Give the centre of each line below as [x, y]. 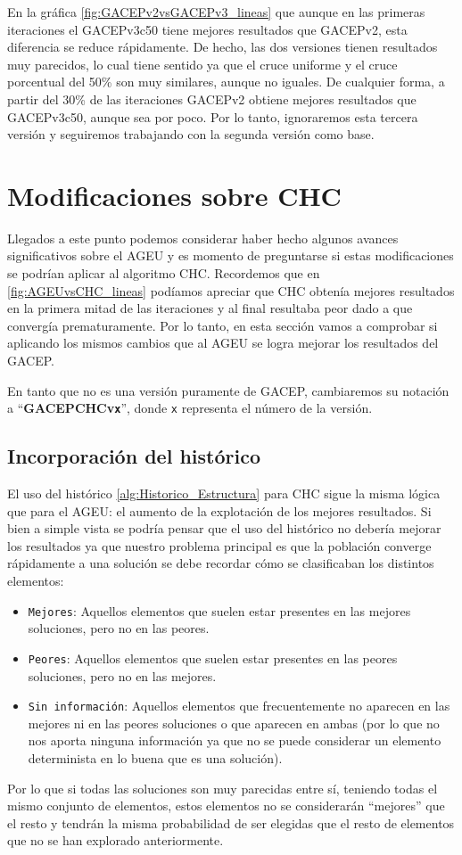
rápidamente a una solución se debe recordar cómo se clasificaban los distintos [221, 563]
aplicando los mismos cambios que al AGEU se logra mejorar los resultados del [223, 343]
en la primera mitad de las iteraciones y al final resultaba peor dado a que [210, 308]
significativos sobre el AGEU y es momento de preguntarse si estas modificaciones [231, 255]
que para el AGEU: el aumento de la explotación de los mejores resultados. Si [219, 510]
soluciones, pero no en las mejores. [122, 675]
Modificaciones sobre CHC [174, 195]
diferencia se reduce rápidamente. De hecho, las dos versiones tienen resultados [223, 47]
